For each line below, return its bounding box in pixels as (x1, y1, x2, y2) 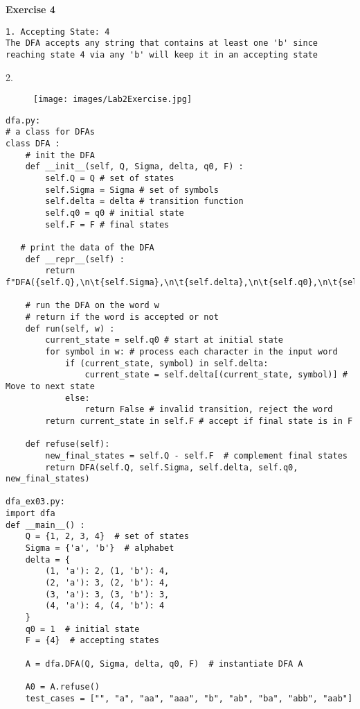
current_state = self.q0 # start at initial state (45, 335, 283, 345)
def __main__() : (6, 520, 85, 530)
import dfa (6, 509, 55, 519)
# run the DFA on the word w (25, 300, 159, 311)
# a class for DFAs (6, 127, 95, 137)
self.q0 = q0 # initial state (45, 208, 184, 219)
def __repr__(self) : (25, 254, 125, 264)
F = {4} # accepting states (25, 635, 159, 646)
